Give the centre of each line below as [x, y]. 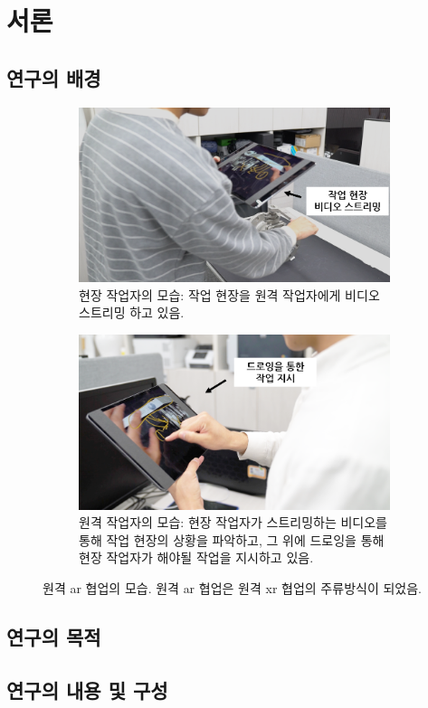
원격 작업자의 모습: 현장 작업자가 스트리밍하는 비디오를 [233, 522]
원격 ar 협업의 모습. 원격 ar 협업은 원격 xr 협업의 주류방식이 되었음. [232, 588]
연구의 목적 [54, 637]
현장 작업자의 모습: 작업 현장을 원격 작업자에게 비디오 [229, 294]
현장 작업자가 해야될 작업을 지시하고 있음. [196, 557]
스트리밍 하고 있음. [132, 312]
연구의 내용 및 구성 [87, 689]
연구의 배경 [54, 77]
